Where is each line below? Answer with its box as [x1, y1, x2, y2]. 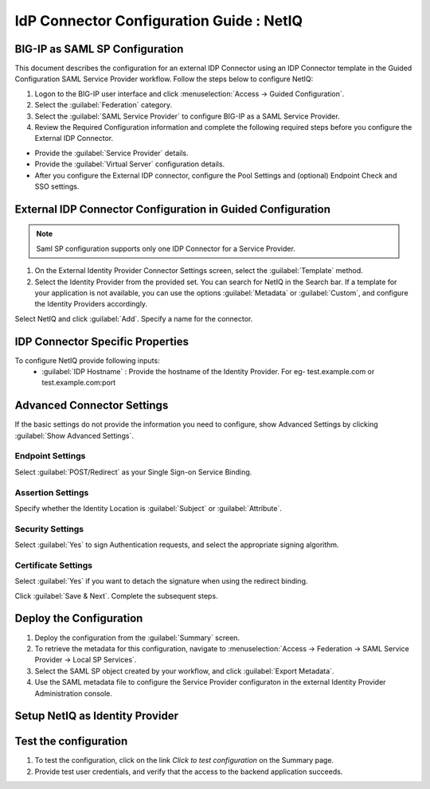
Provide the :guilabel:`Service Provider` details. [34, 148, 189, 158]
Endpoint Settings [14, 451, 86, 462]
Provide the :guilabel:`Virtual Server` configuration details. [34, 159, 225, 169]
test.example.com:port [41, 378, 116, 388]
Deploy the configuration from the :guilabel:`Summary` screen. [34, 633, 240, 643]
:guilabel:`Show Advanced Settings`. [14, 431, 135, 440]
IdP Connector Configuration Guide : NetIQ [14, 12, 303, 29]
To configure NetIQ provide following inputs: [14, 355, 160, 365]
